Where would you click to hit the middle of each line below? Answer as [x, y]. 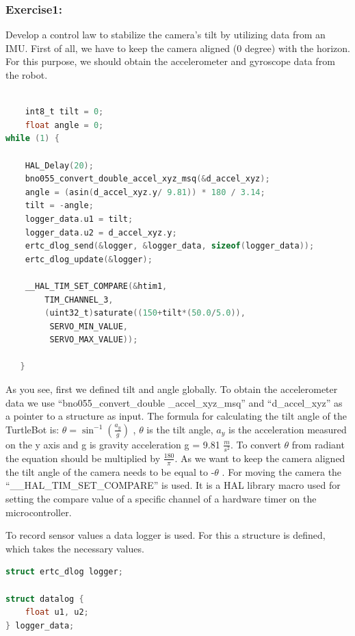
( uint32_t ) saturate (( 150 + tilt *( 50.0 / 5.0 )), [145, 313]
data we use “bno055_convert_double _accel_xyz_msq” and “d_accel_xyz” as [174, 402]
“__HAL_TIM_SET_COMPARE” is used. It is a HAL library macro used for [173, 485]
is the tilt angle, [180, 429]
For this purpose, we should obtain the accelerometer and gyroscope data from [170, 61]
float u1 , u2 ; [57, 612]
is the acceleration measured [287, 429]
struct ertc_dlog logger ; [64, 572]
